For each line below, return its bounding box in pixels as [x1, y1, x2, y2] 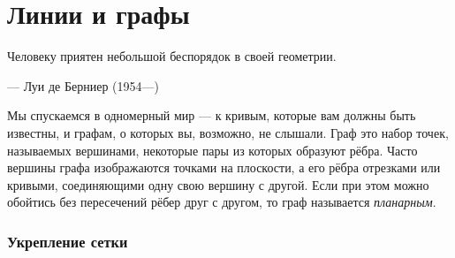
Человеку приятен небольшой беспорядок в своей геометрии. [7, 47, 337, 65]
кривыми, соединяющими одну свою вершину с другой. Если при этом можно [7, 175, 429, 193]
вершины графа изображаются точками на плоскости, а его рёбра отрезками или [7, 158, 441, 177]
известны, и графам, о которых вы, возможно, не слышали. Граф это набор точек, [7, 123, 449, 141]
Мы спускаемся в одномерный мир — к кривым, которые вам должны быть [7, 106, 416, 125]
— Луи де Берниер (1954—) [7, 76, 159, 95]
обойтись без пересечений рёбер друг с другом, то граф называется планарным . [7, 193, 436, 211]
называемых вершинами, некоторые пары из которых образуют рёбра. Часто [7, 140, 418, 159]
